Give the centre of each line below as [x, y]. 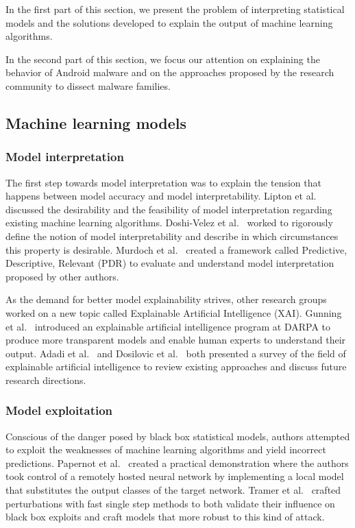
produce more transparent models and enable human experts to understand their [176, 340]
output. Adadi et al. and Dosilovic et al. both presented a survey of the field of [176, 353]
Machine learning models [96, 122]
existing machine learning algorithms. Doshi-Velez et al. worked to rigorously [169, 223]
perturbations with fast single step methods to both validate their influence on [170, 503]
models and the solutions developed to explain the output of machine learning [169, 22]
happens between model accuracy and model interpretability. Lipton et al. [161, 196]
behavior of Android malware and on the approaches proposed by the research [170, 72]
